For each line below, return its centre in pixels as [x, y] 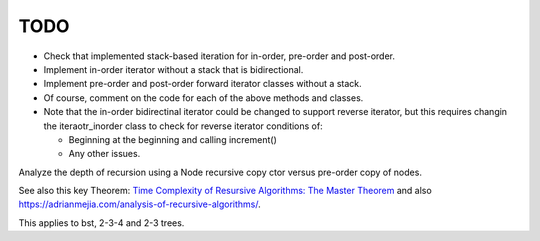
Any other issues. [104, 154]
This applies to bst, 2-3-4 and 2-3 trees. [101, 222]
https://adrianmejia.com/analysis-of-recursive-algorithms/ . [140, 204]
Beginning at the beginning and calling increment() [172, 139]
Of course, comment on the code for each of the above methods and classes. [203, 97]
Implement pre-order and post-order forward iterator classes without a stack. [202, 84]
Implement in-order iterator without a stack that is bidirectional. [173, 69]
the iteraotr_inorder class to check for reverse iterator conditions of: [183, 126]
